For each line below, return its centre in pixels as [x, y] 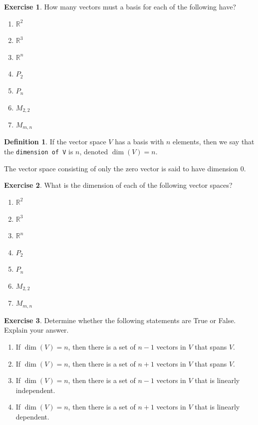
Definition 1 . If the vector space [55, 142]
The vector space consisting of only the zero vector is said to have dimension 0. [125, 168]
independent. [35, 390]
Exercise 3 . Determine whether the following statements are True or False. [120, 320]
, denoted [94, 152]
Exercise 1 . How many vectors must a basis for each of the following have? [120, 6]
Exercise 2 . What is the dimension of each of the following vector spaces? [118, 185]
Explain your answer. [36, 330]
